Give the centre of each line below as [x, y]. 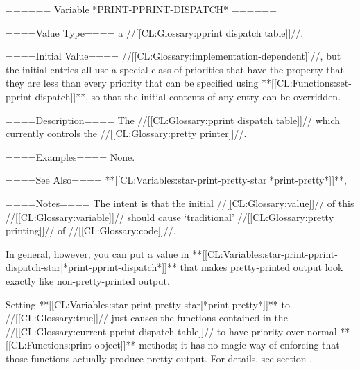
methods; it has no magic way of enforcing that [239, 345]
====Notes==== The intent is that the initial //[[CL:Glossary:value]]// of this [180, 203]
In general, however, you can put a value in [97, 253]
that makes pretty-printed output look [262, 267]
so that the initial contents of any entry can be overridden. [216, 96]
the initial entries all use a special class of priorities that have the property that [175, 69]
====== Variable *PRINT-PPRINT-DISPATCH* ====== [142, 9]
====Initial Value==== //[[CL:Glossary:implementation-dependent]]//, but [173, 56]
